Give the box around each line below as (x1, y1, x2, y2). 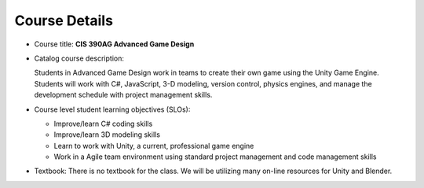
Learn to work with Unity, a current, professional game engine (53, 141, 254, 150)
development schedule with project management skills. (34, 90, 213, 100)
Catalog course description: (34, 53, 125, 63)
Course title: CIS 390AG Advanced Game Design (34, 39, 195, 49)
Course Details (14, 12, 114, 29)
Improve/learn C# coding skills (53, 119, 153, 128)
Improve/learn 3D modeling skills (53, 130, 161, 139)
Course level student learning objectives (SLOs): (34, 105, 191, 114)
